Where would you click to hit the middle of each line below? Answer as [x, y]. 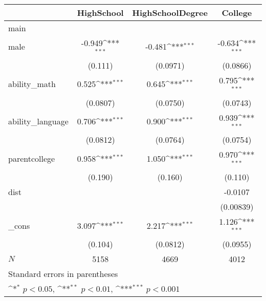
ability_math [32, 84]
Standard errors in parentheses [63, 273]
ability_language [38, 121]
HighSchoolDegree [170, 13]
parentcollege [32, 158]
